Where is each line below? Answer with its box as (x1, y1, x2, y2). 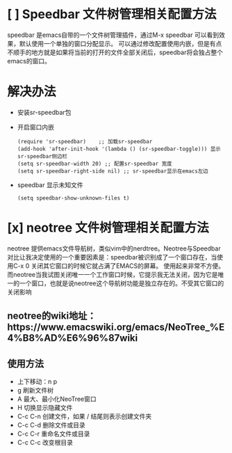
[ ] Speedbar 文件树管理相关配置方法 (7, 6, 217, 22)
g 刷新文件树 (17, 386, 54, 395)
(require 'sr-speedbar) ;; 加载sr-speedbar (17, 138, 153, 145)
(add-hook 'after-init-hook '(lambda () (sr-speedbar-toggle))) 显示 (17, 145, 221, 152)
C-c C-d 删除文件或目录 (17, 421, 85, 429)
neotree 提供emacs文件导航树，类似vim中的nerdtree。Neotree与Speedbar (7, 244, 221, 253)
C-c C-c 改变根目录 (17, 438, 73, 447)
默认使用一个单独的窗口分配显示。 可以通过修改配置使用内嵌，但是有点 (19, 39, 222, 47)
